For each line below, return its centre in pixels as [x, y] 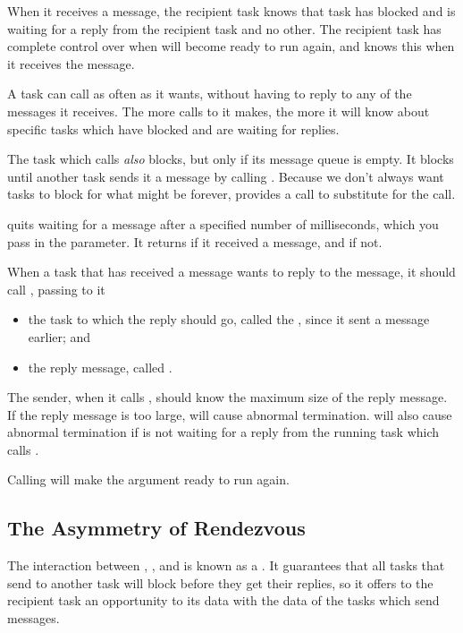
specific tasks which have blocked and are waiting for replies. [173, 128]
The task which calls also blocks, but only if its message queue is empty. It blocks [231, 159]
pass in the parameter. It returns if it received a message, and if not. [195, 241]
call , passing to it [56, 289]
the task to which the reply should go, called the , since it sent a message [229, 319]
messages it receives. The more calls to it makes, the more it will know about [219, 111]
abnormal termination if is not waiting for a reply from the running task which [223, 432]
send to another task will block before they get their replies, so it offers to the [220, 582]
